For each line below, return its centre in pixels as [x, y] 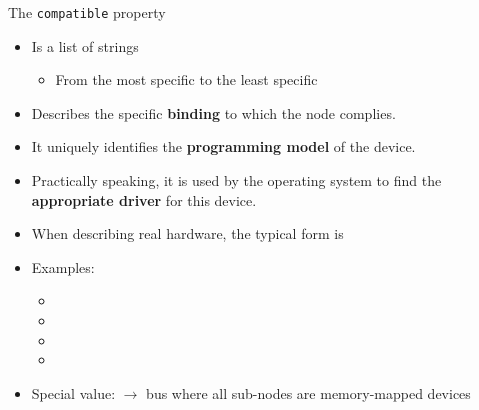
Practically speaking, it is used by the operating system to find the [236, 180]
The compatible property [87, 12]
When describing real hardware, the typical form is [187, 233]
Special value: [73, 392]
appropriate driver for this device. [144, 199]
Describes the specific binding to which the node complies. [213, 112]
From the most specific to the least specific [186, 79]
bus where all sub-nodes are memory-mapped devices [308, 392]
